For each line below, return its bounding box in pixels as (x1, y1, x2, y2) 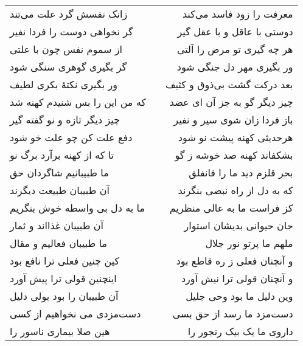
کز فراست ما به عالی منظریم (169, 201, 293, 215)
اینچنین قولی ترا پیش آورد (10, 271, 117, 285)
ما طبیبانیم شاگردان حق (10, 165, 109, 179)
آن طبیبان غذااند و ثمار (10, 218, 103, 232)
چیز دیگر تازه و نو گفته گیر (10, 112, 120, 126)
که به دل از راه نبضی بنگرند (178, 183, 293, 197)
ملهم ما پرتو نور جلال (205, 236, 293, 250)
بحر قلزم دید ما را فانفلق (189, 165, 293, 179)
